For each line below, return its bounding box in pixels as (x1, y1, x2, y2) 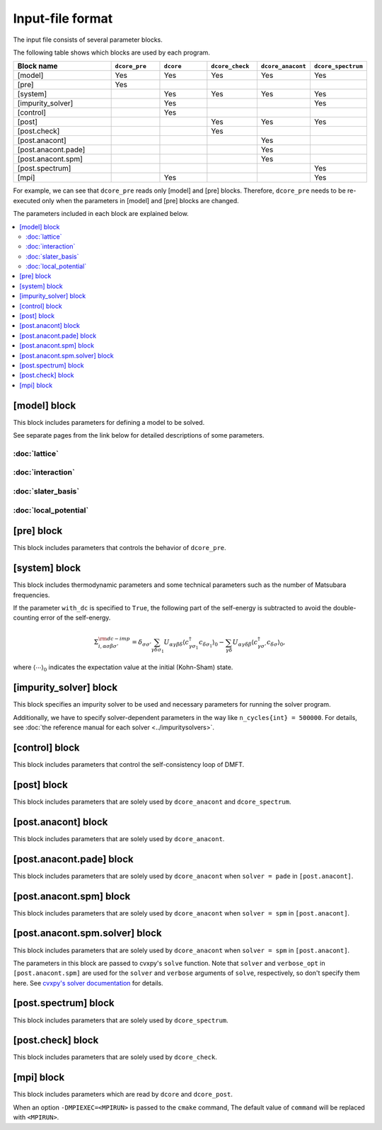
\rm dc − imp (98, 635, 130, 642)
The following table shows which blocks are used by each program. (13, 48, 210, 57)
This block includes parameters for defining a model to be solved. (13, 418, 205, 426)
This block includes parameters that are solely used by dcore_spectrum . (13, 1016, 229, 1025)
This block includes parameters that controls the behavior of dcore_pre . (13, 544, 226, 552)
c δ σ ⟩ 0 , (266, 638, 286, 648)
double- (332, 603, 357, 612)
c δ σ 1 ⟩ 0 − (199, 638, 225, 649)
